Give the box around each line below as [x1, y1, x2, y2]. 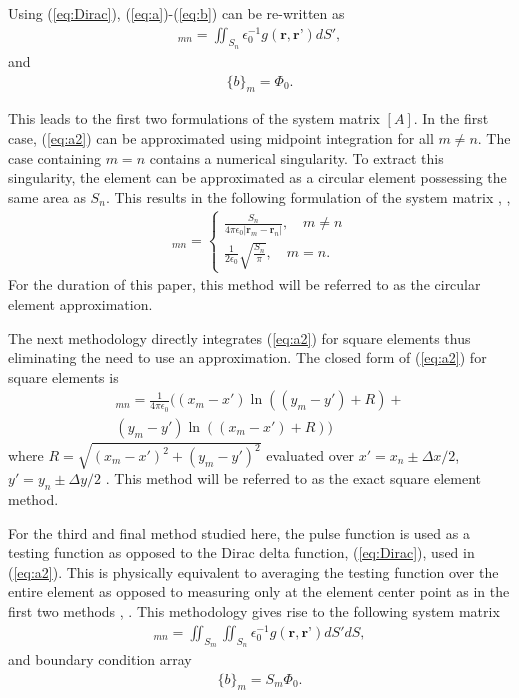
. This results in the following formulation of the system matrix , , [105, 186, 511, 207]
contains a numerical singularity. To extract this [149, 147, 444, 168]
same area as [8, 186, 86, 207]
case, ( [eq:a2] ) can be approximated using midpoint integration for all [8, 127, 434, 148]
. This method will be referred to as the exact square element [105, 468, 482, 489]
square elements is [8, 366, 119, 387]
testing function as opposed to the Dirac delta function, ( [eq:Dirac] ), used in [8, 542, 475, 563]
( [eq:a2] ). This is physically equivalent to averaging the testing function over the [8, 561, 499, 582]
